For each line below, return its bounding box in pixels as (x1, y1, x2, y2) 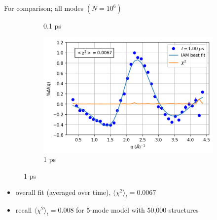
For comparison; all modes (4, 3, 84, 13)
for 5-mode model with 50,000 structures (76, 205, 199, 215)
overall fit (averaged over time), (15, 187, 111, 197)
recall (15, 205, 32, 215)
